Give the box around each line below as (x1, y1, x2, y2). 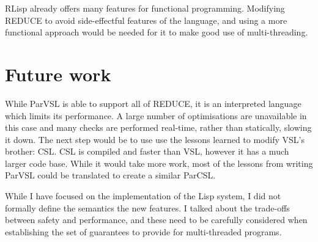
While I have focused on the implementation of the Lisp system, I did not (5, 189, 281, 202)
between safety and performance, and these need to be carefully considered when (5, 213, 308, 226)
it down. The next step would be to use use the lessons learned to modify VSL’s (5, 133, 305, 145)
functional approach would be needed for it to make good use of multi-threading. (5, 26, 308, 38)
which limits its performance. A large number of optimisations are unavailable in (5, 109, 307, 122)
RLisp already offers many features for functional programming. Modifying (5, 2, 285, 14)
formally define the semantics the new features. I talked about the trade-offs (5, 201, 290, 214)
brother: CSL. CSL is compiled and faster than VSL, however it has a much (5, 145, 289, 158)
